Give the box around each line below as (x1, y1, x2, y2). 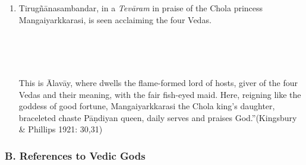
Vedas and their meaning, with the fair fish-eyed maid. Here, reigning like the (18, 88, 301, 100)
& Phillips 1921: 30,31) (18, 123, 103, 135)
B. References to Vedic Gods (5, 148, 146, 163)
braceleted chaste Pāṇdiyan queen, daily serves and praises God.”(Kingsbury (18, 111, 297, 123)
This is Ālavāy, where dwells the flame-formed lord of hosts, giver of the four (18, 76, 298, 88)
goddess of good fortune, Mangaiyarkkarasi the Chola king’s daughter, (18, 100, 275, 112)
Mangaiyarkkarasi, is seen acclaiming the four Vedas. (18, 13, 212, 26)
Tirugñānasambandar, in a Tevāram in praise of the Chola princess (18, 2, 263, 14)
